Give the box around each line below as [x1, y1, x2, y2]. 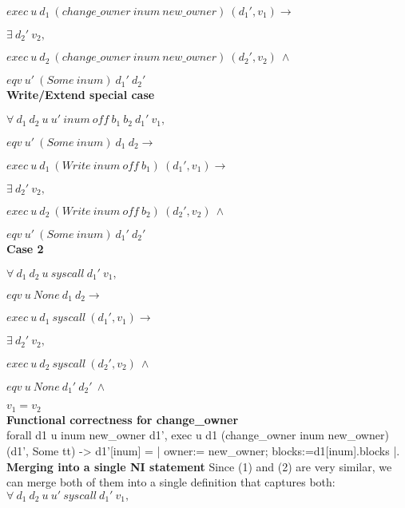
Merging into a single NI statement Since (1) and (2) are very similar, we [6, 458, 392, 474]
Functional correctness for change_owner [6, 411, 239, 427]
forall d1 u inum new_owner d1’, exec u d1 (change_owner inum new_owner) [6, 427, 389, 443]
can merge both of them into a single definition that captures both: [6, 474, 336, 490]
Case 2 [6, 240, 44, 256]
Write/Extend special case [6, 86, 155, 103]
